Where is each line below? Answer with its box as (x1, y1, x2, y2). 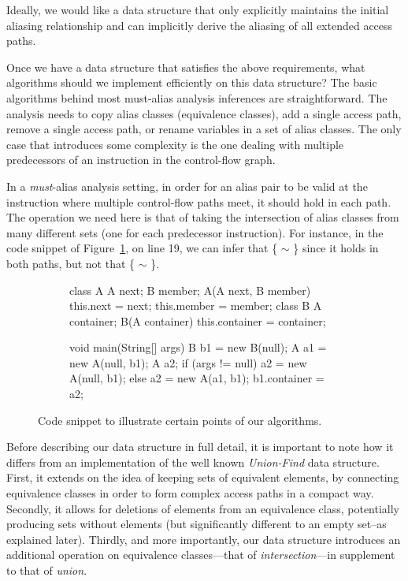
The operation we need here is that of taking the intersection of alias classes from (6, 209, 399, 225)
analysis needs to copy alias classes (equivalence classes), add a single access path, (6, 105, 402, 121)
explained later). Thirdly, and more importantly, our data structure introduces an (6, 531, 401, 547)
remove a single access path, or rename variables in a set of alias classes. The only (6, 121, 402, 137)
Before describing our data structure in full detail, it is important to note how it (6, 438, 394, 455)
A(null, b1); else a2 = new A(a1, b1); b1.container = (69, 370, 325, 386)
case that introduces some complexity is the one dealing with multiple (6, 136, 344, 152)
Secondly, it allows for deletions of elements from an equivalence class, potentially (6, 500, 399, 516)
